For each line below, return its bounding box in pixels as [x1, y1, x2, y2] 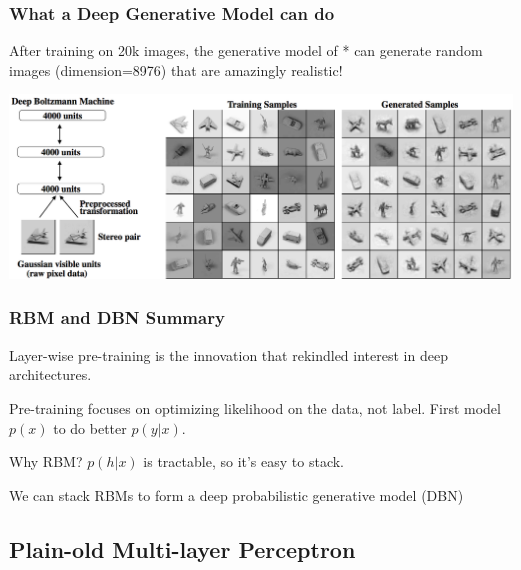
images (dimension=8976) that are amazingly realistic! [9, 59, 343, 80]
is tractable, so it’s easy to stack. [143, 451, 345, 472]
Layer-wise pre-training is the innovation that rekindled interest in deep [9, 344, 448, 365]
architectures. [9, 364, 92, 385]
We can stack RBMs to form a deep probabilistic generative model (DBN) [9, 484, 464, 505]
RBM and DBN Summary [9, 305, 225, 330]
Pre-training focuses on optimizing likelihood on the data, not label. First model [9, 397, 501, 418]
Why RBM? [9, 451, 83, 472]
